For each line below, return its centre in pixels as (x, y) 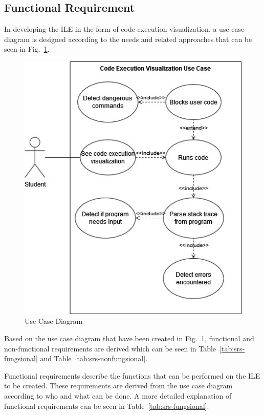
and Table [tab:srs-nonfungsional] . (94, 358)
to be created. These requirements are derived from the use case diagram (118, 386)
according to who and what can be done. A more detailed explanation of (118, 396)
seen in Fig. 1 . (27, 49)
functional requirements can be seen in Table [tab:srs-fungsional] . (107, 406)
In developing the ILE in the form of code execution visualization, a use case (124, 29)
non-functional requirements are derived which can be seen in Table (110, 348)
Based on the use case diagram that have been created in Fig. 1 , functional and (129, 338)
